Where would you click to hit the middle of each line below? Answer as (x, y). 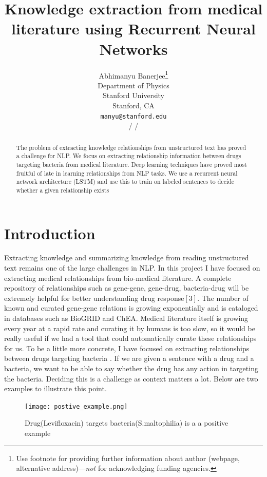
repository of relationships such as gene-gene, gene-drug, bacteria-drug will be (127, 288)
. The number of (223, 298)
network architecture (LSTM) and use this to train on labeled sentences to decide (125, 182)
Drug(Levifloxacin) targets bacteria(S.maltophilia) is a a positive (127, 423)
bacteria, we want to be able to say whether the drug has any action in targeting (131, 368)
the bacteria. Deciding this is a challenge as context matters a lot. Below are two (131, 378)
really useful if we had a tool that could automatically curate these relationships (130, 338)
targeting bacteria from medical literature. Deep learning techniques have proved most (131, 164)
